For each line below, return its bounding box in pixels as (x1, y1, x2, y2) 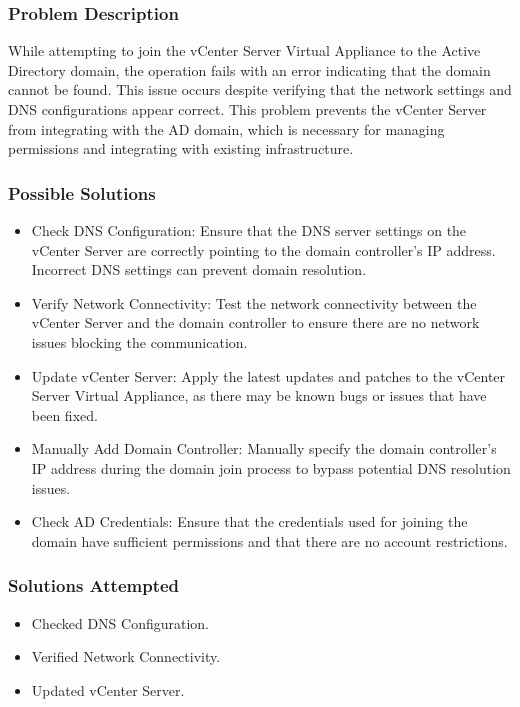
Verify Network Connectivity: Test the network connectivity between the (31, 292, 477, 313)
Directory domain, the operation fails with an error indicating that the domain (8, 59, 491, 80)
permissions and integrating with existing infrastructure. (8, 138, 354, 159)
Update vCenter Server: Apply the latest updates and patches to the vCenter (31, 365, 506, 386)
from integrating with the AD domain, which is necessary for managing (8, 118, 445, 139)
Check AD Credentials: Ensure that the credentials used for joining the (31, 511, 468, 532)
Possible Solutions (8, 180, 156, 205)
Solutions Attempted (8, 573, 180, 598)
